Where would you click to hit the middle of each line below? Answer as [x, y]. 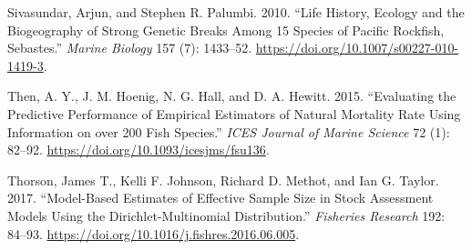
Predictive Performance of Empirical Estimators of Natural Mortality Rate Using [234, 113]
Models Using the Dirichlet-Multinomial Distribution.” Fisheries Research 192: [226, 215]
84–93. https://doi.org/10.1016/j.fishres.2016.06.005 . [154, 233]
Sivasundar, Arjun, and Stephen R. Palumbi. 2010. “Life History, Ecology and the [236, 12]
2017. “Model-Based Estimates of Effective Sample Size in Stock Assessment [221, 198]
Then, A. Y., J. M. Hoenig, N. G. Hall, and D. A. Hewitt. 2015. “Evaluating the [232, 96]
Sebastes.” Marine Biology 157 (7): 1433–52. [130, 48]
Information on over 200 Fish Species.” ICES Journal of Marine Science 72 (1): [229, 131]
